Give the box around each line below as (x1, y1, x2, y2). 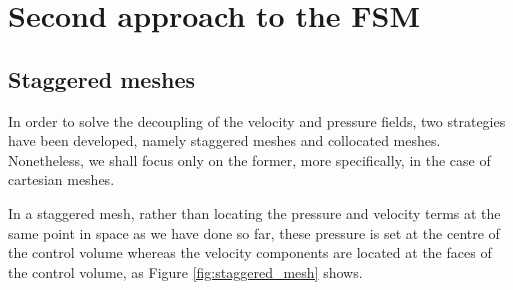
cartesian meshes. (8, 169, 115, 190)
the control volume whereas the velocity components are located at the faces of (8, 242, 492, 263)
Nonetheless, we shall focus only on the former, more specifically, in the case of (8, 149, 491, 170)
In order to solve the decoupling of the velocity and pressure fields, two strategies (8, 110, 506, 131)
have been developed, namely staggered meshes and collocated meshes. (8, 130, 441, 151)
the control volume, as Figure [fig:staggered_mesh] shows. (8, 261, 363, 282)
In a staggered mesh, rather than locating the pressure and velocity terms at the (8, 202, 501, 223)
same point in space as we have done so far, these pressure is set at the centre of (8, 222, 500, 243)
